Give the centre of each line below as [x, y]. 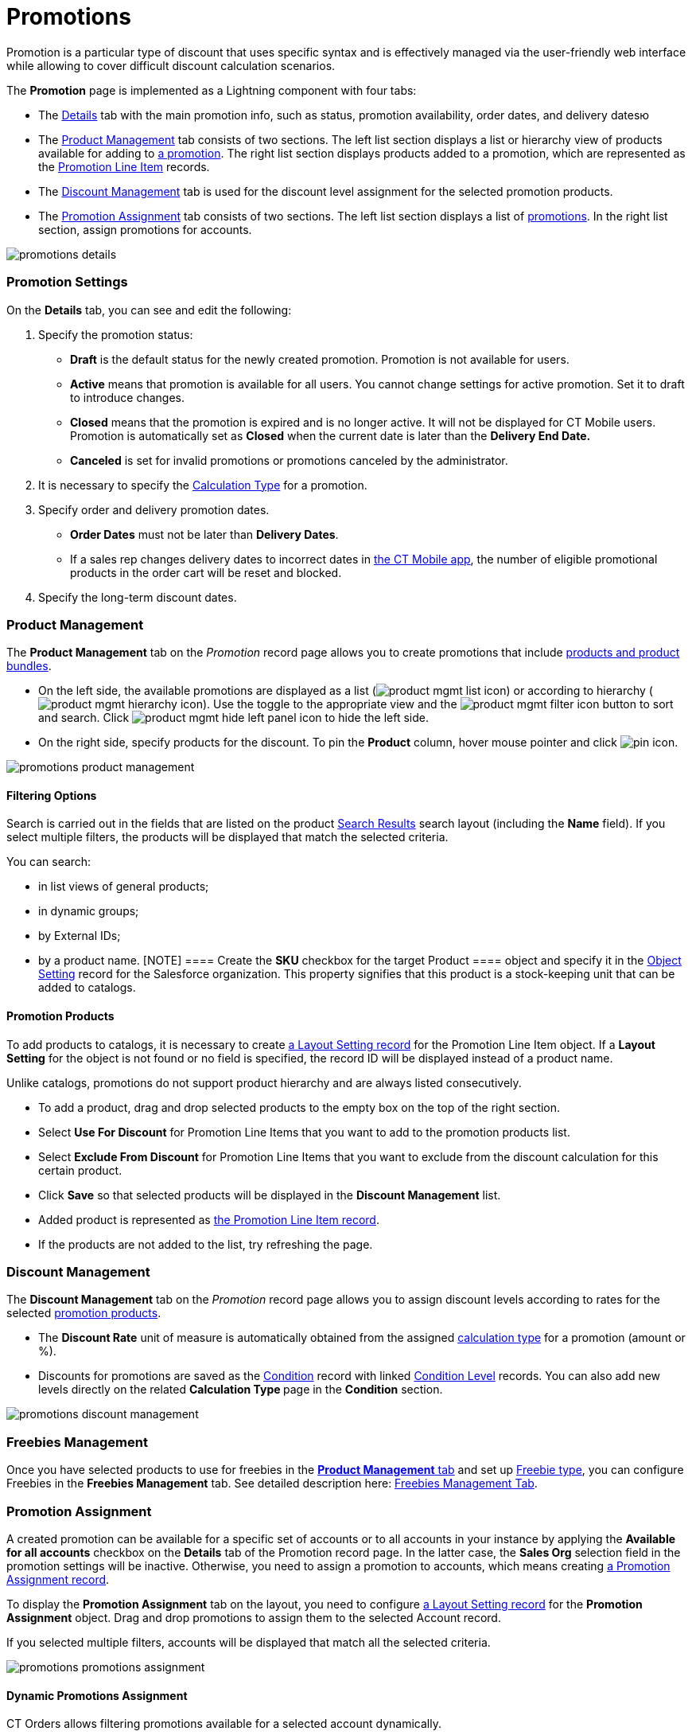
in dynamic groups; [89, 911]
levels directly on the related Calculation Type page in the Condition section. [241, 1390]
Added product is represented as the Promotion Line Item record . [209, 1219]
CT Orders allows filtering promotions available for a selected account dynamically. [224, 1724]
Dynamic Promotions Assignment [97, 1695]
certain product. [80, 1170]
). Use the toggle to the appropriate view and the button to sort [438, 704]
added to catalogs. [87, 988]
